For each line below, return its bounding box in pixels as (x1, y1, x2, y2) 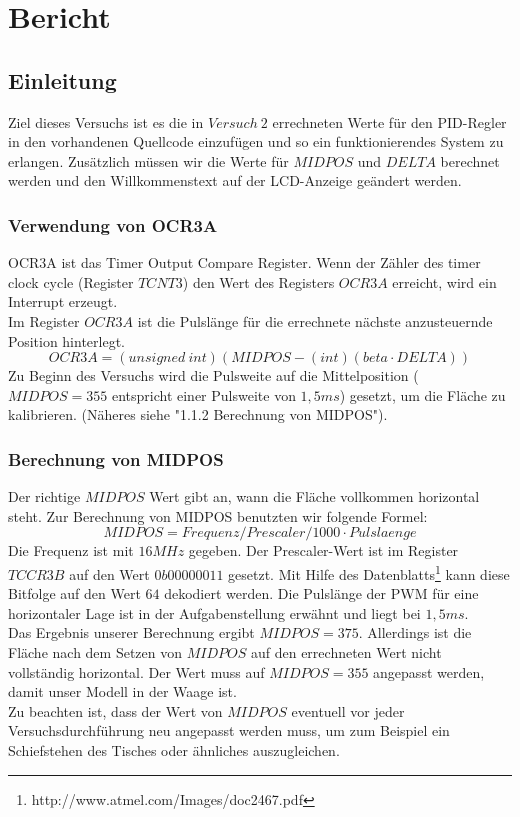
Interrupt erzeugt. (8, 291, 118, 312)
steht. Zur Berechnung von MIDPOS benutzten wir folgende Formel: (8, 505, 428, 526)
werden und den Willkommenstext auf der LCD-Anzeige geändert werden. (8, 170, 462, 191)
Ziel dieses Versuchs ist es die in (8, 111, 204, 132)
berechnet (440, 150, 500, 171)
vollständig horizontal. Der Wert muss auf (8, 661, 265, 682)
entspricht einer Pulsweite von (111, 384, 296, 405)
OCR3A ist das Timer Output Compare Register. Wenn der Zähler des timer (8, 252, 481, 273)
